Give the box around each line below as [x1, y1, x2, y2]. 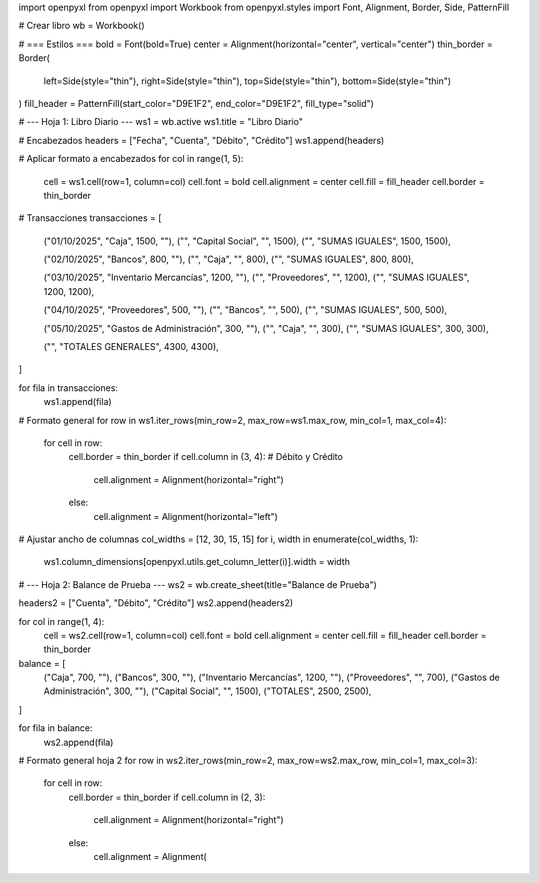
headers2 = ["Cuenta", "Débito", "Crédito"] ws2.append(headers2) [18, 597, 294, 609]
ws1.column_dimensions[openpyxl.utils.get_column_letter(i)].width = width [43, 556, 350, 568]
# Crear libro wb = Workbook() [18, 20, 145, 32]
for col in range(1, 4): [18, 615, 105, 627]
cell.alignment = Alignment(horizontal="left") [93, 510, 279, 522]
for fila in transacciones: [18, 381, 119, 394]
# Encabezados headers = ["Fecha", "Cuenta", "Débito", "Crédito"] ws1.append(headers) [18, 134, 385, 146]
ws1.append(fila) [43, 396, 112, 408]
